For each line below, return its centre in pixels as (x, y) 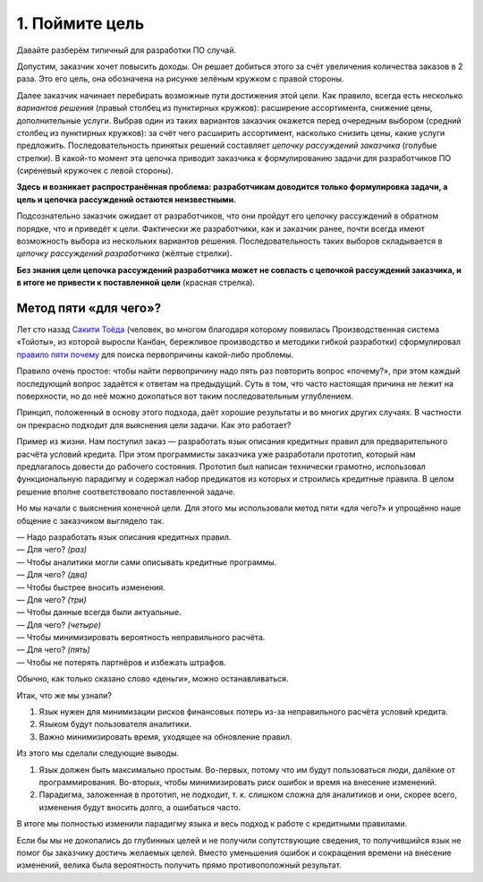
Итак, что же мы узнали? (64, 695)
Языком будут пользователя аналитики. (115, 724)
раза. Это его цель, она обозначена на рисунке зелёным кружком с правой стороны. (180, 79)
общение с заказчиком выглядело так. (90, 520)
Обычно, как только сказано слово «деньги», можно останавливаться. (153, 679)
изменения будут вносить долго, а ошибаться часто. (140, 807)
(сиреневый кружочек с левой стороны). (95, 171)
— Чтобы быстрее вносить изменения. (91, 587)
